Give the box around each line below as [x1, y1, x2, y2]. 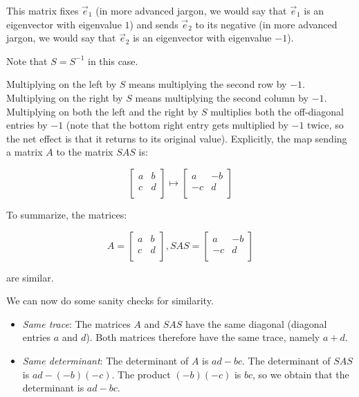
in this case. [87, 53, 138, 68]
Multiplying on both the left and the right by [6, 104, 199, 118]
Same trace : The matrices [22, 316, 131, 331]
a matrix [6, 145, 43, 159]
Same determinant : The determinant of [22, 353, 189, 367]
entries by [6, 118, 48, 132]
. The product [111, 367, 171, 381]
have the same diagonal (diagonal [185, 316, 327, 331]
